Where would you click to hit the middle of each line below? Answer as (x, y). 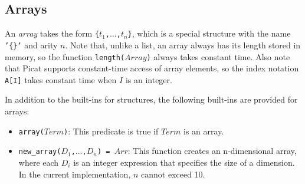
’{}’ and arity (31, 45)
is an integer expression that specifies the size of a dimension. (184, 162)
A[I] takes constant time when (61, 79)
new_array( (40, 152)
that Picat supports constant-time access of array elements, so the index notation (152, 68)
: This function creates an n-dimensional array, (212, 151)
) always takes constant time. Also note (218, 56)
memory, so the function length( (65, 56)
